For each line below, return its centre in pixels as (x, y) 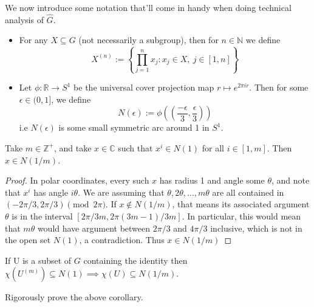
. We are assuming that (121, 192)
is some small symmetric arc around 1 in (134, 127)
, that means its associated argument (241, 204)
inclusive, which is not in (256, 228)
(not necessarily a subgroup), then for (148, 40)
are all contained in (248, 192)
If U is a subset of (38, 260)
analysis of (24, 19)
